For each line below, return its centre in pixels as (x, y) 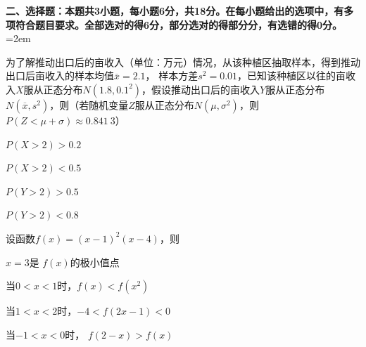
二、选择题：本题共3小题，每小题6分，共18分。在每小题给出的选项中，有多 (180, 11)
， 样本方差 (172, 76)
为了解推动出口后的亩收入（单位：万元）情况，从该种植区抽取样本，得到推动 (183, 61)
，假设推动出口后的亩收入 (201, 89)
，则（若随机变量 (89, 104)
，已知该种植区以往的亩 (292, 76)
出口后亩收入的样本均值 (60, 76)
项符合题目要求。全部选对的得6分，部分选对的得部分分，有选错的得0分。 (174, 24)
